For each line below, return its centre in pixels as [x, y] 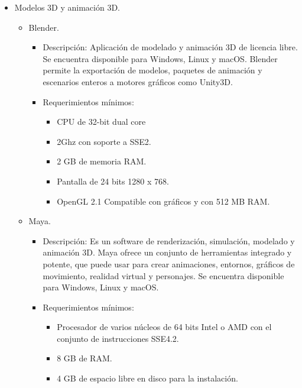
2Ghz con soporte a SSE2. [104, 141]
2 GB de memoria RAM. [102, 161]
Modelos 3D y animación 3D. [67, 7]
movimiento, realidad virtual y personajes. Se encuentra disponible [163, 275]
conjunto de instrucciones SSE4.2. [118, 338]
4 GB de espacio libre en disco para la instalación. [147, 378]
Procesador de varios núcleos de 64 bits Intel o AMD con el [164, 327]
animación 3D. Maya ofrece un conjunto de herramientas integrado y [167, 252]
